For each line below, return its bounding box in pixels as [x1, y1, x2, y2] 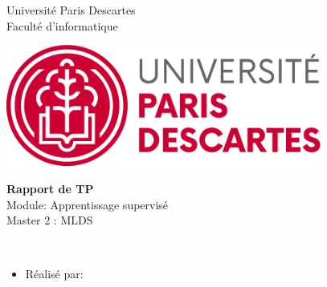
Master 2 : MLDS [6, 212, 93, 228]
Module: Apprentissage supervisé [6, 196, 169, 212]
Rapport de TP [6, 180, 94, 196]
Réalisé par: [25, 265, 84, 282]
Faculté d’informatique [6, 17, 118, 34]
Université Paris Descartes [6, 2, 136, 18]
